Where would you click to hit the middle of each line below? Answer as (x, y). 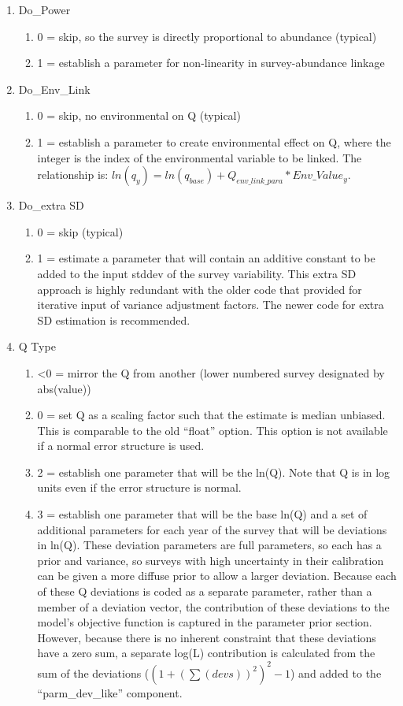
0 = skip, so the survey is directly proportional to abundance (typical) (207, 36)
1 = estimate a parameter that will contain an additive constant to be (206, 258)
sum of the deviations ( (93, 673)
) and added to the (336, 673)
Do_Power (44, 9)
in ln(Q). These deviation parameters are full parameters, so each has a (209, 545)
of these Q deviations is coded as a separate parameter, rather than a (205, 591)
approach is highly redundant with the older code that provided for (200, 289)
